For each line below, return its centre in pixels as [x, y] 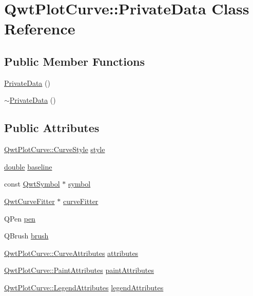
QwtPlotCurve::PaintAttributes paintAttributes [79, 270]
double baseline [28, 166]
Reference [40, 29]
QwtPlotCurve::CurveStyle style [55, 149]
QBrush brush [26, 236]
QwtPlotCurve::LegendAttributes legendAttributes [84, 287]
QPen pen [20, 218]
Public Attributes [52, 128]
